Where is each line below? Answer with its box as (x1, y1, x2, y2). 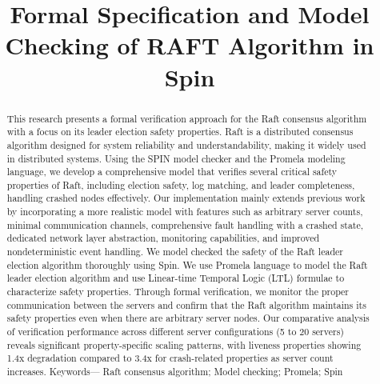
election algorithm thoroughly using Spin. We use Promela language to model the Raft (6, 258, 368, 271)
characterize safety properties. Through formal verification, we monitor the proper (6, 285, 350, 298)
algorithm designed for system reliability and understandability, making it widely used (6, 138, 366, 151)
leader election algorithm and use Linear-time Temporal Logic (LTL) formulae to (6, 271, 345, 285)
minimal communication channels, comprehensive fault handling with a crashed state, (6, 218, 364, 231)
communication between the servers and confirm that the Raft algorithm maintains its (6, 298, 366, 311)
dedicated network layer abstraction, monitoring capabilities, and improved (6, 231, 320, 245)
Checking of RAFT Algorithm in (5, 29, 374, 62)
